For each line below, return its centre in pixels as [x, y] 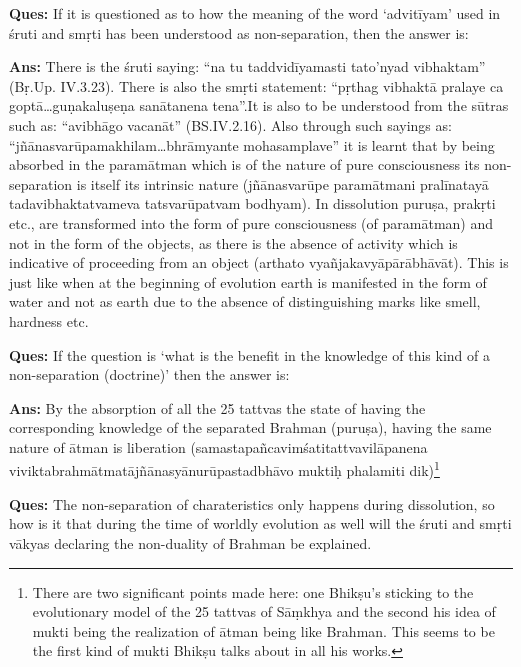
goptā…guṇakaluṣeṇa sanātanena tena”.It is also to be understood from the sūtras [259, 105]
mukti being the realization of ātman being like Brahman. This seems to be [263, 630]
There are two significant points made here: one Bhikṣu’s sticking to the [253, 591]
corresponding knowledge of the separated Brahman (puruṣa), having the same [250, 427]
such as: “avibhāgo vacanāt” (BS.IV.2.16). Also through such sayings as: [230, 124]
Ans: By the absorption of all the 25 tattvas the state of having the [217, 407]
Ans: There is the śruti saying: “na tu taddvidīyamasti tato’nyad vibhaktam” [247, 66]
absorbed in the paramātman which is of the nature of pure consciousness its [244, 164]
